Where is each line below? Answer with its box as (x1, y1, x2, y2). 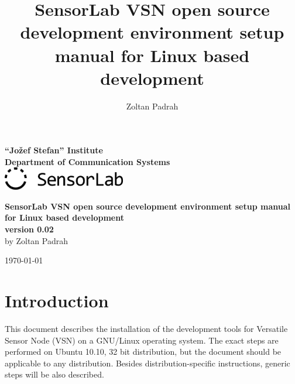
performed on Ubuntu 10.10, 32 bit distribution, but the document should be (5, 345, 282, 358)
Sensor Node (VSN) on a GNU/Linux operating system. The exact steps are (5, 334, 279, 346)
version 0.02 (5, 223, 54, 235)
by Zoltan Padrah (5, 234, 68, 246)
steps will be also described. (5, 368, 104, 380)
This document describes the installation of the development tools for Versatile (5, 322, 288, 334)
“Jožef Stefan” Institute (5, 144, 103, 156)
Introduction (5, 289, 109, 312)
